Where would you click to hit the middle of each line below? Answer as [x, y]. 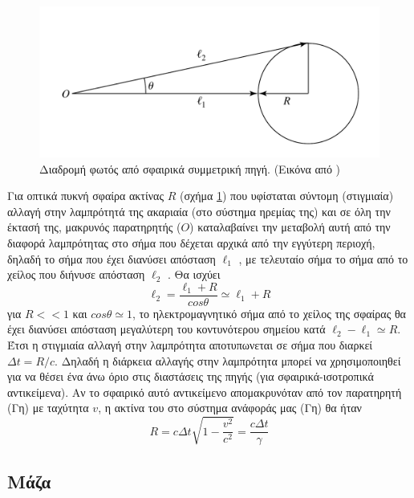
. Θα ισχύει [194, 274]
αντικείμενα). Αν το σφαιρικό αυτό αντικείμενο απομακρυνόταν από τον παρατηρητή [205, 392]
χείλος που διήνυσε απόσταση [76, 274]
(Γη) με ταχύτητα [48, 408]
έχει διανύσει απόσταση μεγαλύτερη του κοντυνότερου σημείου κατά [166, 329]
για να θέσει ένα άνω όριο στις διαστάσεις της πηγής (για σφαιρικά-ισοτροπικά [191, 376]
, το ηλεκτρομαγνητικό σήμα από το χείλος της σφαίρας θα [269, 313]
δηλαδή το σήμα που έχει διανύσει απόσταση [112, 258]
